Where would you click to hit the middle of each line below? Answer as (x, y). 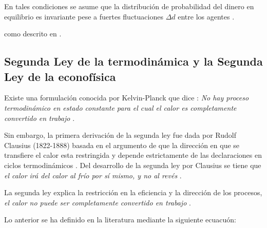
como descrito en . (33, 34)
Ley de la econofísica (60, 76)
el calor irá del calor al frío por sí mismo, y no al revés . (93, 175)
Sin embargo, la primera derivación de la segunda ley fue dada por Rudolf (120, 135)
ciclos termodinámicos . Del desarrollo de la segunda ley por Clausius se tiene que (133, 165)
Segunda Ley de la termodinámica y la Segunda (133, 61)
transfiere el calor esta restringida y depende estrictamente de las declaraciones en (133, 155)
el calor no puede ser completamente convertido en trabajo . (98, 202)
